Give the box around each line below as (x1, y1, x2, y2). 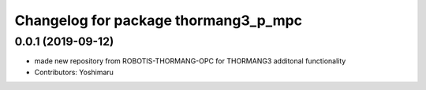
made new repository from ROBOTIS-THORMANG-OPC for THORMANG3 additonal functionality (34, 56, 346, 66)
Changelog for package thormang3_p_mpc (14, 12, 303, 29)
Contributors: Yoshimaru (34, 67, 114, 77)
